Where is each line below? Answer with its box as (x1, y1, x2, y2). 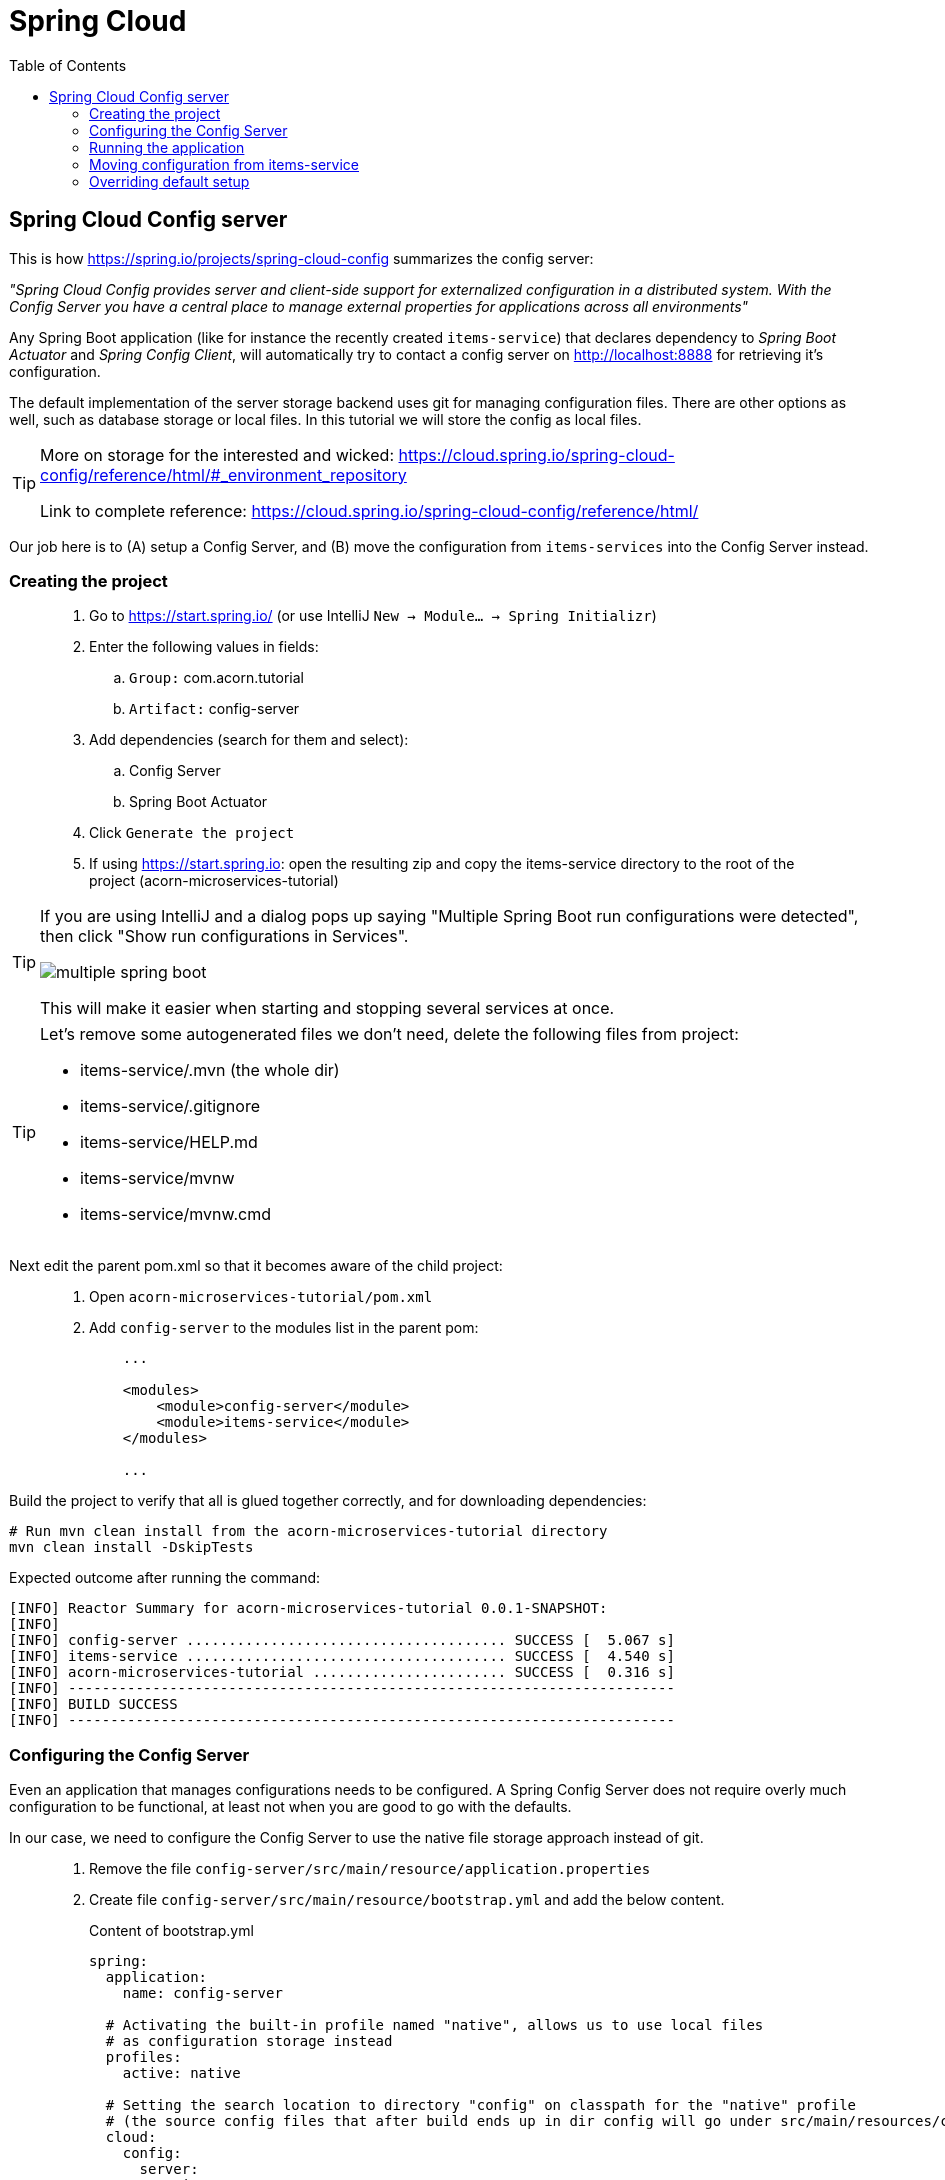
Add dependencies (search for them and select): (89, 731, 409, 749)
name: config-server (122, 1985, 283, 2002)
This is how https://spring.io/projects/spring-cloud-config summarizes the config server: (9, 249, 594, 267)
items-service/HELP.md (80, 1132, 258, 1153)
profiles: (105, 2049, 182, 2066)
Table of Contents (9, 56, 127, 74)
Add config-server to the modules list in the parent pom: (89, 1319, 479, 1337)
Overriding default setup (89, 172, 250, 190)
